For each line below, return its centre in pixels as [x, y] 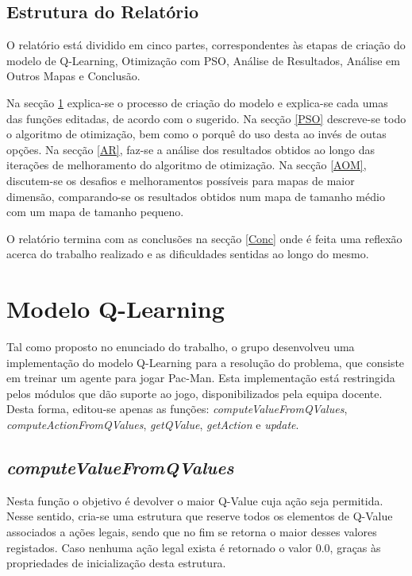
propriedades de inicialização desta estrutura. [116, 563]
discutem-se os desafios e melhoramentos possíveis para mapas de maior [181, 180]
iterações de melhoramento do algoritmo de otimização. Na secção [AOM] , [187, 165]
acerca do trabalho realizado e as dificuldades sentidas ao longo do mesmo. [188, 254]
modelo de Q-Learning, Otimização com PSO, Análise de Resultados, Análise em [203, 60]
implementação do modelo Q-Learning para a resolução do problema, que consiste [206, 362]
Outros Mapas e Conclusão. [73, 76]
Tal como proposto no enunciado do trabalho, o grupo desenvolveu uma [181, 347]
